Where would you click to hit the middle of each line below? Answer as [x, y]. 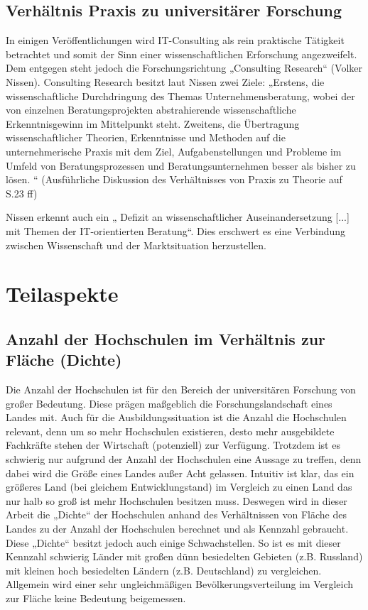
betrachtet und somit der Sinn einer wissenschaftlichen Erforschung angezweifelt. [182, 54]
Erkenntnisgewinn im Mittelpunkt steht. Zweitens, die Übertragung [153, 123]
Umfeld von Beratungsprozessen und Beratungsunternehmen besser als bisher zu [181, 165]
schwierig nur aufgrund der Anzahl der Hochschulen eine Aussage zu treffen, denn [184, 459]
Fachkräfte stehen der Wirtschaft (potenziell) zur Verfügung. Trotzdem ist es [173, 445]
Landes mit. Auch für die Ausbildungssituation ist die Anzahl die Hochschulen [176, 417]
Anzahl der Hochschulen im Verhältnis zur [166, 338]
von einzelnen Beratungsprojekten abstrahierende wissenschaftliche [151, 110]
